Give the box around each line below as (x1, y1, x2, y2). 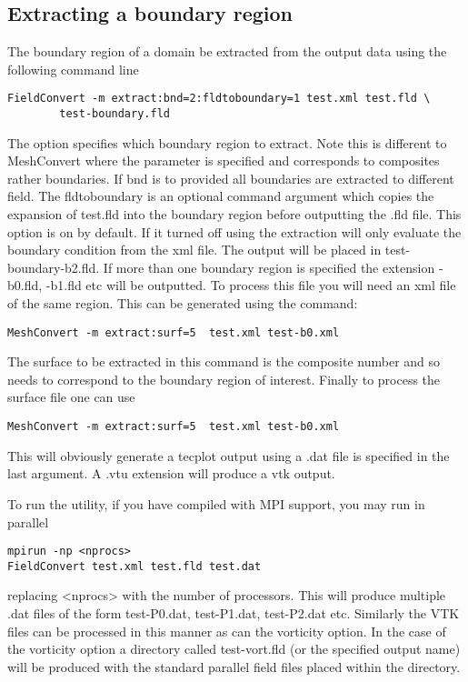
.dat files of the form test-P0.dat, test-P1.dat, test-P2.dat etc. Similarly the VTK (7, 604, 460, 623)
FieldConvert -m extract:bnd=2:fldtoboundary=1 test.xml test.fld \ (7, 92, 431, 105)
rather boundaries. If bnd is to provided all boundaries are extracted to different (7, 168, 454, 187)
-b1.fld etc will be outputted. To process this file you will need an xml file (45, 276, 456, 295)
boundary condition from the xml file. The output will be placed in (7, 240, 382, 259)
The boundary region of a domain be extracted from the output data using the (7, 42, 447, 61)
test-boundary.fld (59, 107, 170, 121)
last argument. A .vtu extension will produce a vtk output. (7, 464, 335, 483)
